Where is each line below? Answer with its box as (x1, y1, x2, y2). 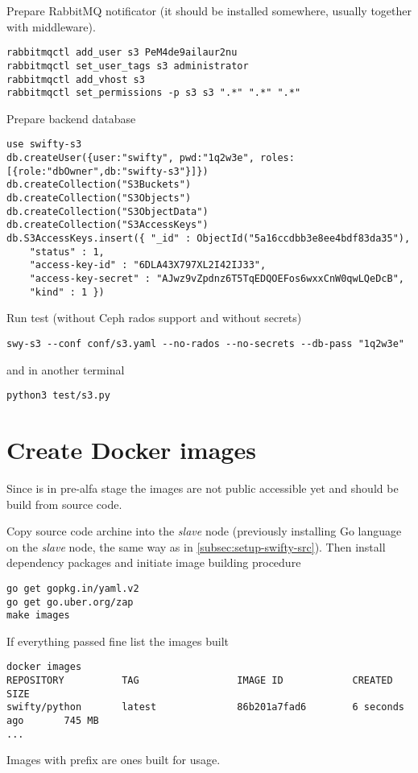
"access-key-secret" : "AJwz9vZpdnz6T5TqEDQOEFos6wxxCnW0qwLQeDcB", (29, 272, 404, 284)
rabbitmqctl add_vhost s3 (6, 73, 145, 85)
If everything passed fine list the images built (6, 632, 230, 649)
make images (6, 610, 70, 622)
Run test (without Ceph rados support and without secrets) (6, 309, 302, 326)
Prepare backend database (6, 110, 136, 126)
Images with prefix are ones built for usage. (6, 751, 221, 768)
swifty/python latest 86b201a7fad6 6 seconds (6, 701, 404, 713)
